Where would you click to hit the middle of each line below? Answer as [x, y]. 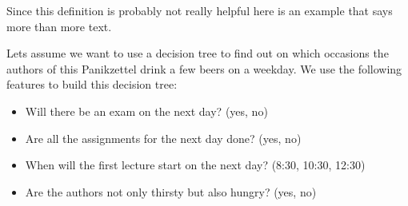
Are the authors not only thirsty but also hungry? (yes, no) [171, 191]
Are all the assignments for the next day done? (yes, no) [163, 138]
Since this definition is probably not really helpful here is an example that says [200, 10]
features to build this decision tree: [92, 84]
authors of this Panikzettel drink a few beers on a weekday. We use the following [204, 68]
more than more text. [59, 26]
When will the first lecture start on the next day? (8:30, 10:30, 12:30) [195, 165]
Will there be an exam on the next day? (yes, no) [146, 111]
